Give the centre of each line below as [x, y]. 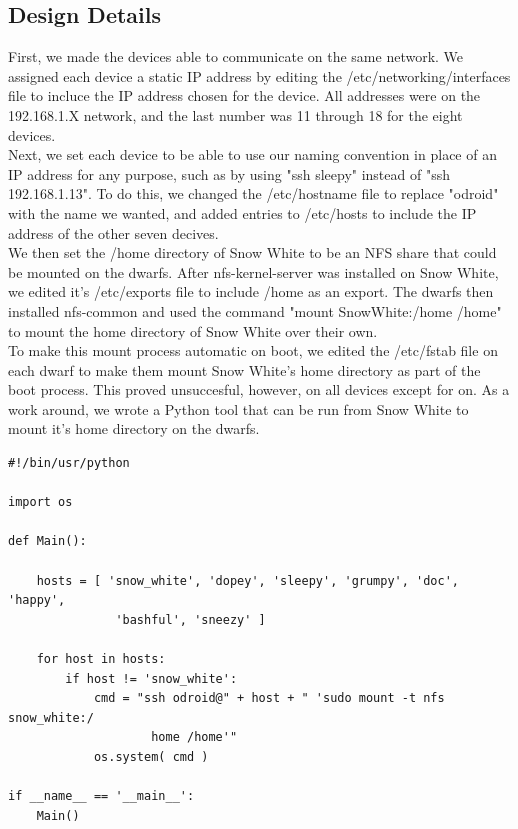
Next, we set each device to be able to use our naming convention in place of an [252, 154]
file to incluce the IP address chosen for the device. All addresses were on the [244, 95]
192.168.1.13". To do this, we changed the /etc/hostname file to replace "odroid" [253, 193]
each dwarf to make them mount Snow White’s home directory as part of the [244, 369]
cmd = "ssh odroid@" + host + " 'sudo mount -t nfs [269, 698]
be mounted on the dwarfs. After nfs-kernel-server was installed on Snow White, [253, 271]
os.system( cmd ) [151, 756]
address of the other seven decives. [113, 232]
